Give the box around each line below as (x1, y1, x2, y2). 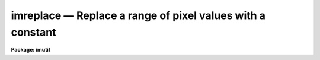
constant (11, 26, 56, 39)
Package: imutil (11, 46, 50, 53)
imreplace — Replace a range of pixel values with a (11, 9, 266, 22)
